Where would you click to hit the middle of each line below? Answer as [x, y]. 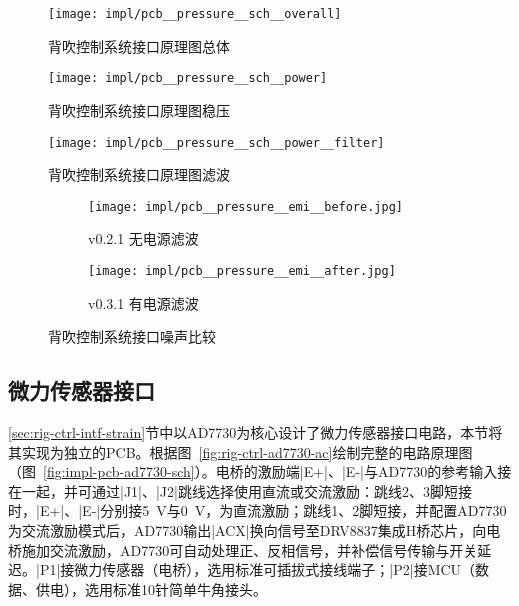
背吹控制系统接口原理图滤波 [139, 174]
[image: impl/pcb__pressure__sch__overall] [195, 14]
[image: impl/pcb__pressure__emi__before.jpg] [245, 206]
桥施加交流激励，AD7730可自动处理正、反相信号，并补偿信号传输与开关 [243, 549]
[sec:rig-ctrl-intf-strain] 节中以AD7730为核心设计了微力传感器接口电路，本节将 [255, 432]
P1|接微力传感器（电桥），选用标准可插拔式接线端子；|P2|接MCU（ [257, 569]
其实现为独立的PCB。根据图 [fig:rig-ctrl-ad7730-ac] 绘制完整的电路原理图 [240, 451]
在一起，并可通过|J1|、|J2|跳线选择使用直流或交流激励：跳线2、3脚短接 [240, 490]
